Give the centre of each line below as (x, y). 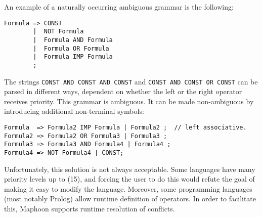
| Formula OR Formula (71, 48)
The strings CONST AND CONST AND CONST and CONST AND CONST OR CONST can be (131, 81)
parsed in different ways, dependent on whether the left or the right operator (123, 91)
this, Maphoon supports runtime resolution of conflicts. (90, 208)
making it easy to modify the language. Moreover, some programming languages (128, 188)
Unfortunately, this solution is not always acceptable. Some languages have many (130, 169)
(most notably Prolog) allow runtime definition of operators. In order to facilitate (130, 199)
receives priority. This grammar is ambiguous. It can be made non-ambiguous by (129, 101)
